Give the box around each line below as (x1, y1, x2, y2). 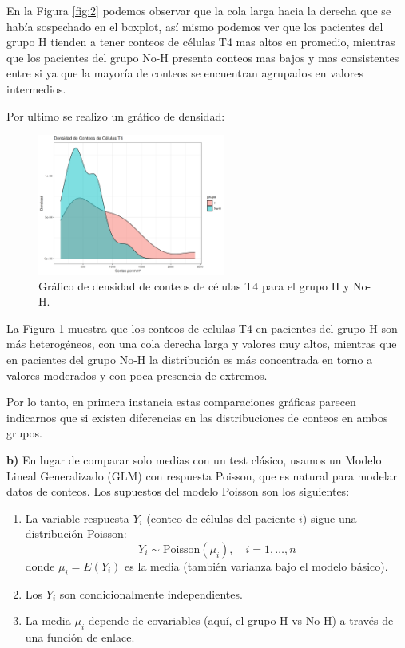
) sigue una (302, 509, 357, 526)
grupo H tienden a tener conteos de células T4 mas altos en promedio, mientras (6, 34, 395, 50)
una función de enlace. (25, 629, 135, 646)
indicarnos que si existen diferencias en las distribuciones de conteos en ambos (6, 409, 388, 425)
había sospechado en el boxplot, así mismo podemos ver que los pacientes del (6, 18, 383, 34)
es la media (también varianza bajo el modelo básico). (125, 557, 388, 574)
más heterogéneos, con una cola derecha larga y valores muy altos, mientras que (6, 335, 397, 352)
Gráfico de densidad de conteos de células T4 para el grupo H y (38, 277, 350, 294)
